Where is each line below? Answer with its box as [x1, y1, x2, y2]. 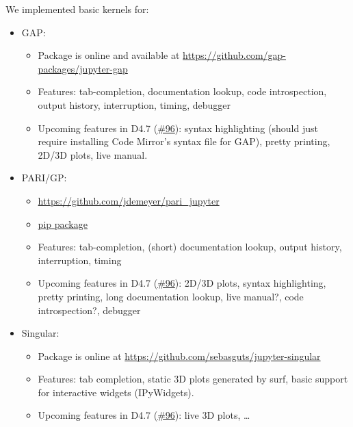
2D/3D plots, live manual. [38, 147, 148, 161]
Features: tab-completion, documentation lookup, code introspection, [38, 84, 327, 99]
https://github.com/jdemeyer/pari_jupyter [38, 193, 220, 207]
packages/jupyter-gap [38, 61, 128, 75]
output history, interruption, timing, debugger [38, 97, 231, 112]
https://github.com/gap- [183, 48, 287, 62]
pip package [38, 216, 88, 231]
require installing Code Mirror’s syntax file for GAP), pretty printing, [38, 134, 330, 148]
